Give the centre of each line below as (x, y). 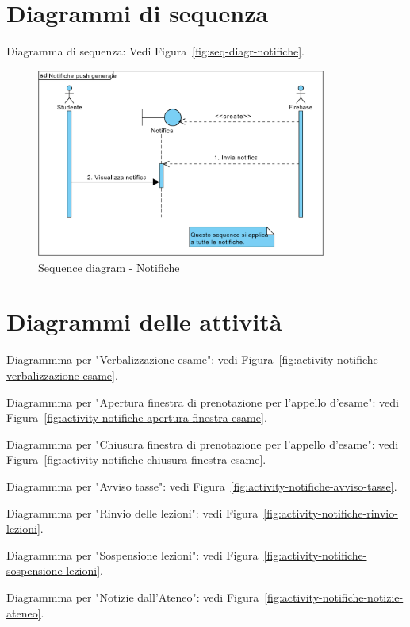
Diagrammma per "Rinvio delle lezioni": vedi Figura (132, 512)
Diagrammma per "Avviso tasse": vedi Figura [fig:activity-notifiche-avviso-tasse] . (202, 486)
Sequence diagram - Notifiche (109, 267)
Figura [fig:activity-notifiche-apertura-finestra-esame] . (137, 417)
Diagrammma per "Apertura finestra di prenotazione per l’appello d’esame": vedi (203, 401)
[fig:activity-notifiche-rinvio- (331, 512)
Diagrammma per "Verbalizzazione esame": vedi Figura (140, 359)
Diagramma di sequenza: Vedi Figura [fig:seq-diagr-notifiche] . (155, 51)
